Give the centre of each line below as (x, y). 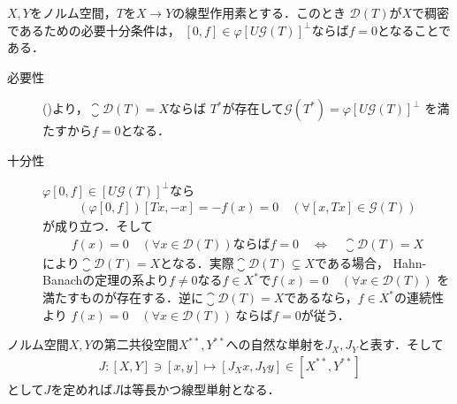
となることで (414, 30)
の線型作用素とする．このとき (259, 12)
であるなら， (321, 297)
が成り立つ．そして (98, 226)
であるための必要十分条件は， (94, 30)
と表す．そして (400, 344)
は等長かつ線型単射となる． (200, 389)
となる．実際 (197, 262)
